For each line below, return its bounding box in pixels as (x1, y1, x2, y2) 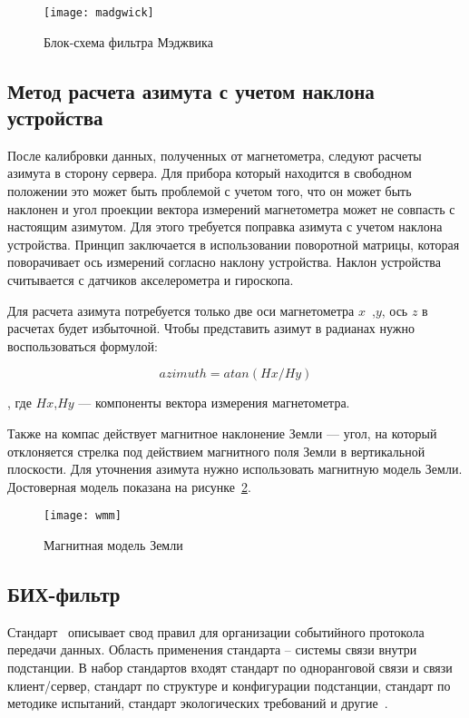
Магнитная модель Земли (44, 536, 183, 554)
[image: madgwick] (44, 6, 154, 19)
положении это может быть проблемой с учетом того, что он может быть (7, 182, 412, 201)
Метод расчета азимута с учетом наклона (7, 76, 375, 104)
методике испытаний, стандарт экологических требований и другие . (7, 693, 388, 713)
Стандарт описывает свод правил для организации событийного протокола (7, 622, 425, 641)
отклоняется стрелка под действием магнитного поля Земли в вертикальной (7, 441, 425, 460)
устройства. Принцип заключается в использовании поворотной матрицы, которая (7, 234, 460, 253)
